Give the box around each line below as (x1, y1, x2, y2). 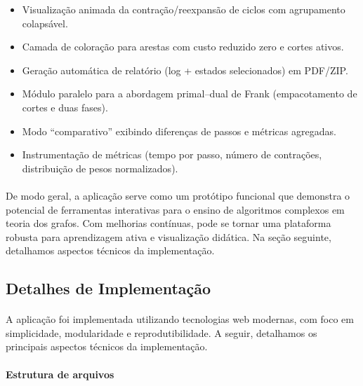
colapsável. (22, 15, 68, 30)
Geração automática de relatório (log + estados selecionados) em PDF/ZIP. (22, 62, 348, 77)
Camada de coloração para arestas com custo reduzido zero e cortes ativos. (22, 39, 344, 54)
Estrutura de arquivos (6, 366, 114, 381)
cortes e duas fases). (22, 99, 108, 114)
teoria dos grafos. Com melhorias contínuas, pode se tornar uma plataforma (6, 216, 331, 230)
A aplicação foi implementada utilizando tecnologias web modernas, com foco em (6, 312, 354, 326)
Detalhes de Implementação (6, 277, 211, 299)
